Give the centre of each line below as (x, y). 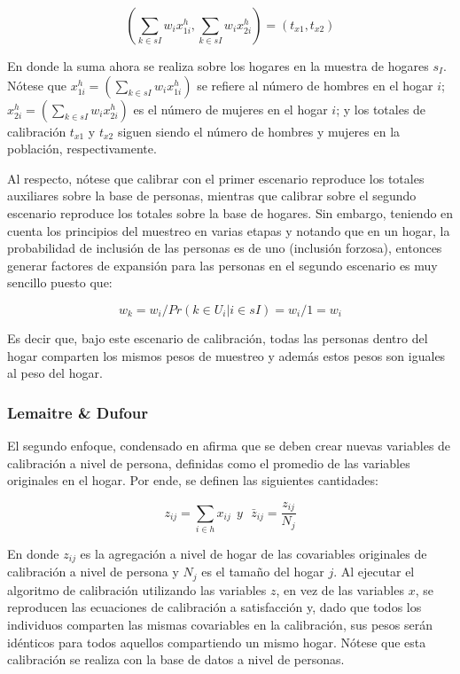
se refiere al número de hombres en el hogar (315, 85)
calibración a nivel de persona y (93, 572)
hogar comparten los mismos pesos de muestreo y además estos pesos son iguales (226, 355)
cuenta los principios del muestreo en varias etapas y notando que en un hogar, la (229, 230)
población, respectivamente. (82, 149)
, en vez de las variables (340, 589)
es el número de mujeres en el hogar (230, 109)
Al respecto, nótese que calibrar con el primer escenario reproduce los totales (216, 178)
